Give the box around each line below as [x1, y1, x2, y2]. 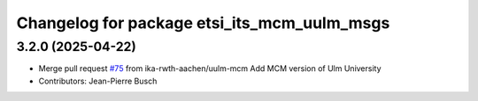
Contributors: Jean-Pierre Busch [38, 76, 158, 86]
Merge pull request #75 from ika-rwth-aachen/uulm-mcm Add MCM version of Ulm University [38, 63, 382, 74]
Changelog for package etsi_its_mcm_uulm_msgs [16, 13, 390, 32]
